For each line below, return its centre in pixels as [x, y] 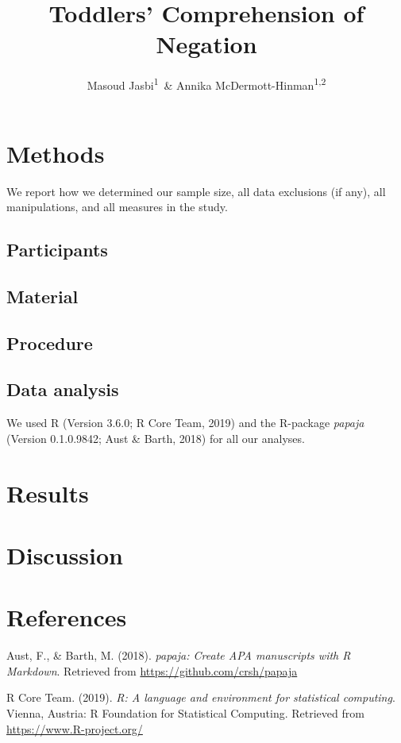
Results [48, 493]
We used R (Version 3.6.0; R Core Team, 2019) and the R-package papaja [185, 423]
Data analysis [63, 389]
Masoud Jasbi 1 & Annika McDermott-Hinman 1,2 [206, 84]
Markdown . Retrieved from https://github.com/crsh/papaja [152, 670]
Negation [206, 44]
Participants [57, 250]
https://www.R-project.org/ [75, 728]
